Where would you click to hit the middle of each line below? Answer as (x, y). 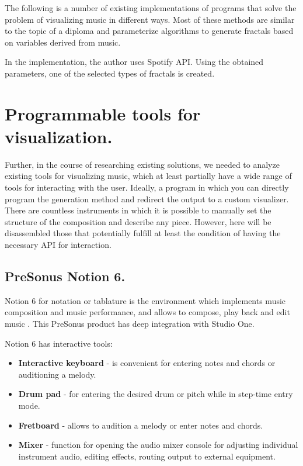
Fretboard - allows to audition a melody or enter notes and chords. (141, 425)
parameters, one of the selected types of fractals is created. (110, 73)
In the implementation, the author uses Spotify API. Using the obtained (134, 62)
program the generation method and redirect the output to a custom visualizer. (147, 199)
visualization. (59, 136)
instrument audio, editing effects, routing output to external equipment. (147, 456)
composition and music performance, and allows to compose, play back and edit (147, 312)
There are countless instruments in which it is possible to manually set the (138, 210)
